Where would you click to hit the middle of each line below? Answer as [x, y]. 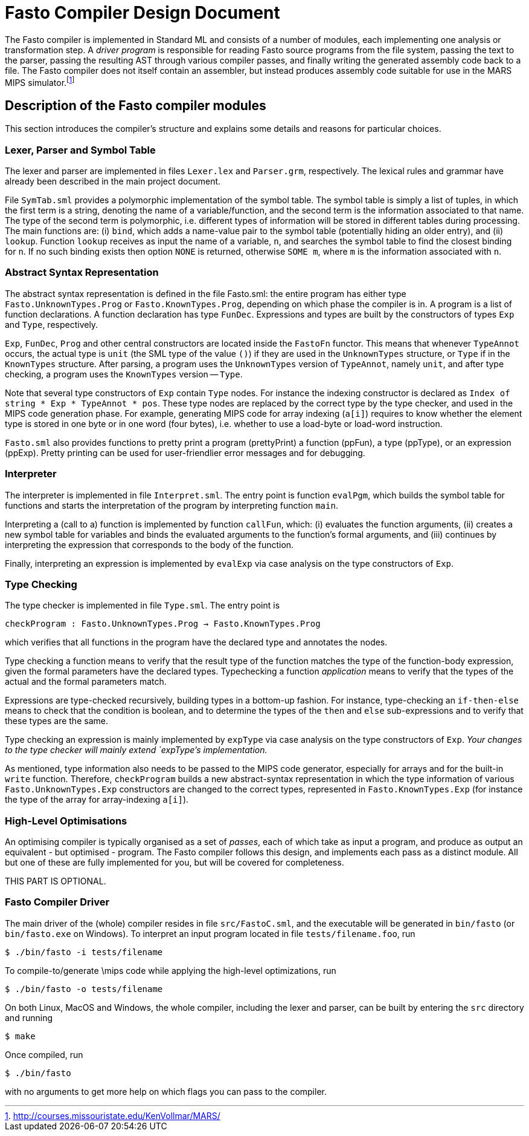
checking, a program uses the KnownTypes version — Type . [124, 374]
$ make [20, 1036]
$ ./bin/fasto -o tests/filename [84, 989]
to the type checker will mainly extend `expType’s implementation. [136, 750]
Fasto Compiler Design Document [143, 13]
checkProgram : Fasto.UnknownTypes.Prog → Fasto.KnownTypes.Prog [163, 624]
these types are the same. [56, 721]
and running [29, 1017]
